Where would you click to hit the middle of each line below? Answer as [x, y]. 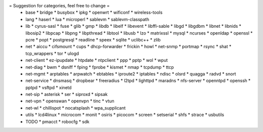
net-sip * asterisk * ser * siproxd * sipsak [67, 94]
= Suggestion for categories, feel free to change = [59, 6]
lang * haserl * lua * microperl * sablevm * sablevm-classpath [87, 19]
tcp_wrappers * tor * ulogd [52, 53]
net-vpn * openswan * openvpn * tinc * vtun [70, 101]
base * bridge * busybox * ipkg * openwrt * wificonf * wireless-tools [94, 13]
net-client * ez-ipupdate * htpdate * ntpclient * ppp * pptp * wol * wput [97, 60]
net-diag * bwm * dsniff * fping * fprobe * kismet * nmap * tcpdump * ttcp [100, 67]
